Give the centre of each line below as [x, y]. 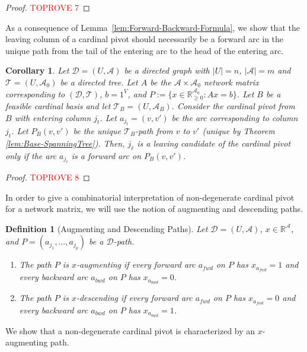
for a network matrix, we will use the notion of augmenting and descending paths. [154, 209]
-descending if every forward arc [134, 298]
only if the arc [31, 155]
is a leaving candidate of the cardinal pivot [214, 143]
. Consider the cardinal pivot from [233, 105]
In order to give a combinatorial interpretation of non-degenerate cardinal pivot [150, 197]
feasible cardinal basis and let [58, 105]
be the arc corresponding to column [235, 117]
